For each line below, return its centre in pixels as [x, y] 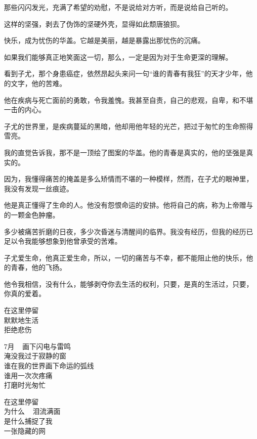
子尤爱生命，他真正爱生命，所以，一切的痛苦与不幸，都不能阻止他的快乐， [125, 257]
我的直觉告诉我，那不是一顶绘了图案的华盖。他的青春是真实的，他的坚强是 [125, 152]
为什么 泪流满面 [32, 411]
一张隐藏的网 [25, 430]
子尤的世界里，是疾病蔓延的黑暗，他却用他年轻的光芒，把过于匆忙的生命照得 [128, 126]
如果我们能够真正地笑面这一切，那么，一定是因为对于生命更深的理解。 [118, 57]
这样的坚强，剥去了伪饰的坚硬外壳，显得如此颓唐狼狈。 [94, 23]
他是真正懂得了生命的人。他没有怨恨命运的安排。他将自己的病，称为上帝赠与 [128, 205]
